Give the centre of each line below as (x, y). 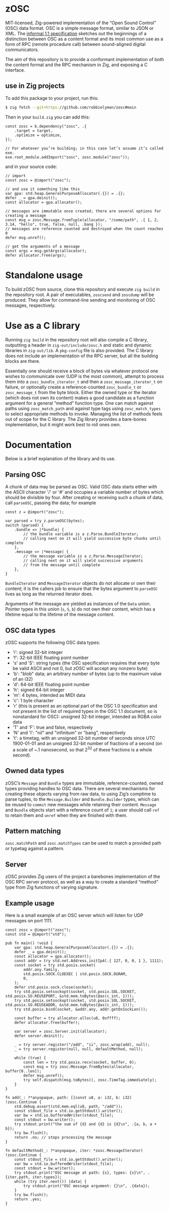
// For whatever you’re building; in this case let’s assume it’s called (84, 148)
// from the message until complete (62, 565)
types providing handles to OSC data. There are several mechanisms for (80, 788)
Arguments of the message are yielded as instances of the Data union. (78, 604)
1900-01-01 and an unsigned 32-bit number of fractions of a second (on (87, 744)
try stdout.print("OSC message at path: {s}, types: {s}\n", (80, 1173)
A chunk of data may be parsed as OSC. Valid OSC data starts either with (81, 487)
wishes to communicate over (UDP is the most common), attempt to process (84, 376)
